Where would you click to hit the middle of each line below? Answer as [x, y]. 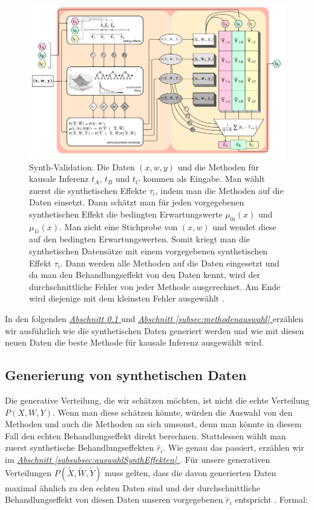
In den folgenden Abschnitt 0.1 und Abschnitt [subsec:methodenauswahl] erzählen [154, 319]
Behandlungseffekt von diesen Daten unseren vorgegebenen [114, 499]
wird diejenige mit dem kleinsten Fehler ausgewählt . [127, 298]
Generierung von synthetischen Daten [126, 375]
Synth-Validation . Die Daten [82, 166]
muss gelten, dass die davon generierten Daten [191, 472]
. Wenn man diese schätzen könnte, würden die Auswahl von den [172, 412]
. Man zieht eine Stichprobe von [119, 226]
